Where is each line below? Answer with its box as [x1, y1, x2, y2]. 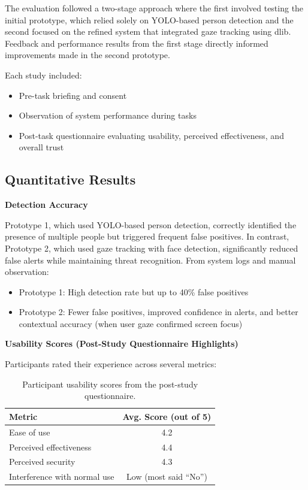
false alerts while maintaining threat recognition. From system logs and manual [5, 253, 296, 266]
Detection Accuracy [5, 198, 88, 211]
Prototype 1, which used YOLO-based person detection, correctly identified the [5, 218, 297, 231]
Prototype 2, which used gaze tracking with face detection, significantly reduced [5, 241, 298, 254]
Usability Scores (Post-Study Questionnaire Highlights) [5, 337, 238, 350]
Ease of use [9, 425, 50, 438]
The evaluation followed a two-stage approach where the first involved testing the [5, 2, 304, 14]
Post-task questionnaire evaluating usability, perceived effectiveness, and [19, 129, 284, 141]
